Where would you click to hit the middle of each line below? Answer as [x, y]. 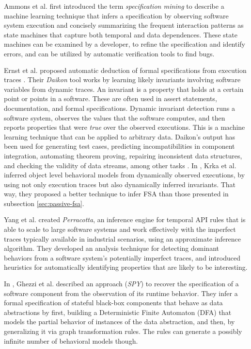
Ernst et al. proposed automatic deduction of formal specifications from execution [125, 70]
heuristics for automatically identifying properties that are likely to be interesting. [126, 267]
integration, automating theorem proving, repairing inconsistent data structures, [123, 155]
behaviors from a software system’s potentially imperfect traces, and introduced [122, 257]
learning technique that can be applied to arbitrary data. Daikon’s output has [119, 136]
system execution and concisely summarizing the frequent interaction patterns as [124, 25]
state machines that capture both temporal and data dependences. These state [121, 34]
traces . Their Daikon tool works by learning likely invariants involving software [122, 79]
